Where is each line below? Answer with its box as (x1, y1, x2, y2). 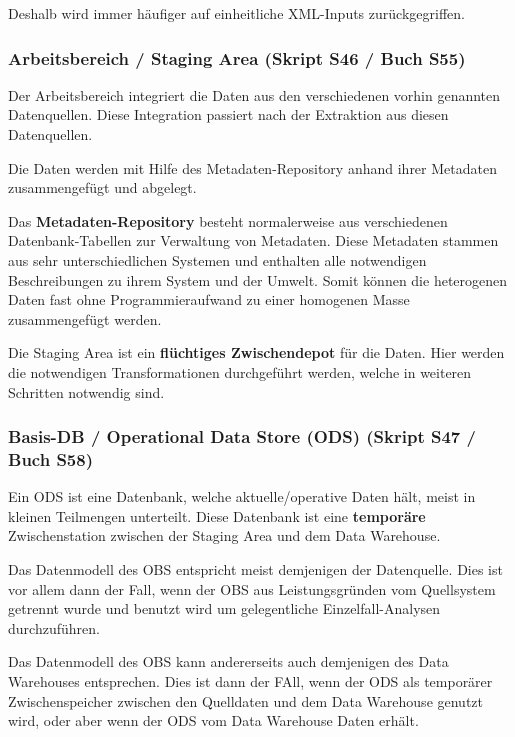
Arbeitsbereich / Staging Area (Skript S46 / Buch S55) (8, 45, 466, 70)
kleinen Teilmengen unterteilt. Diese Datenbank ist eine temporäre (8, 505, 426, 526)
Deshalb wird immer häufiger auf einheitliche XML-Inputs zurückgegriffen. (8, 3, 465, 23)
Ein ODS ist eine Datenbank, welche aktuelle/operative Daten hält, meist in (8, 486, 476, 507)
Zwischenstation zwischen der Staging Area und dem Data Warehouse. (8, 525, 441, 546)
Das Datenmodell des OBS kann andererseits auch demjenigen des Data (8, 651, 449, 672)
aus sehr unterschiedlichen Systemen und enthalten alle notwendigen (8, 249, 427, 270)
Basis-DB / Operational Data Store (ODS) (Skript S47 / (8, 424, 476, 449)
